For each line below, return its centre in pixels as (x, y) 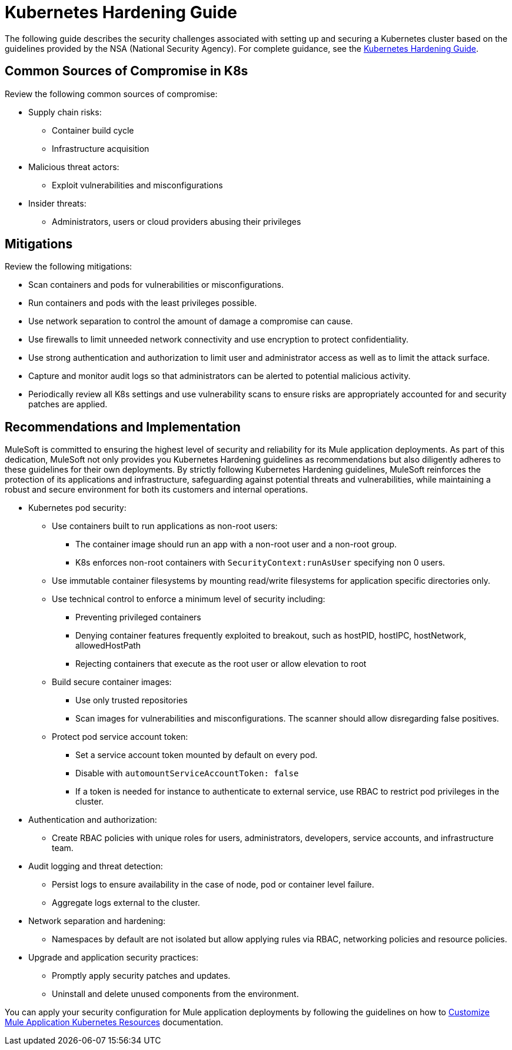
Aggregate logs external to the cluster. (126, 903)
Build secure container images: (112, 682)
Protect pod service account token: (120, 737)
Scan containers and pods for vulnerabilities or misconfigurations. (156, 285)
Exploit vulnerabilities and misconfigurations (137, 185)
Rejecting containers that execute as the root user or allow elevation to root (221, 664)
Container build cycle (93, 130)
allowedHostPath (108, 646)
